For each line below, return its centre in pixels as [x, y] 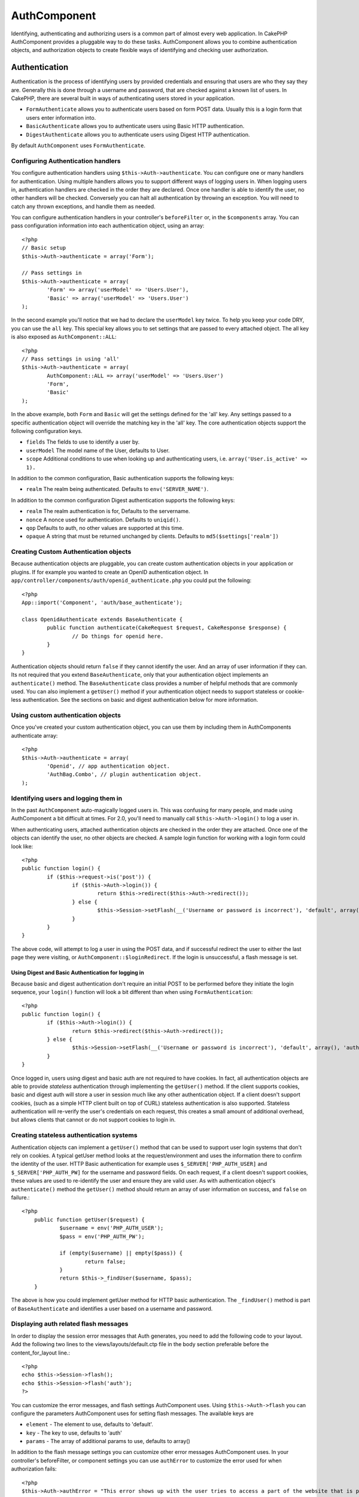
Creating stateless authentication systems [74, 1135]
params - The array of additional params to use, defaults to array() [108, 1441]
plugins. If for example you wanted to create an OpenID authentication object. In [110, 572]
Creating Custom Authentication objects [71, 552]
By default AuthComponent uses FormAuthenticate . [78, 145]
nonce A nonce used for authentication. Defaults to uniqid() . [103, 519]
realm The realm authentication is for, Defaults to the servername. [108, 511]
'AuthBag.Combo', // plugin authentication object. [124, 775]
